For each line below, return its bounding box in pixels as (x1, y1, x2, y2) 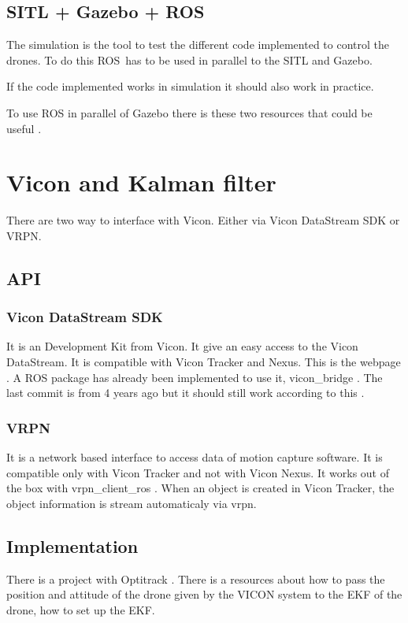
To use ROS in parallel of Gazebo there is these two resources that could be (6, 104, 373, 121)
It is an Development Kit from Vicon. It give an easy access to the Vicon (6, 338, 358, 354)
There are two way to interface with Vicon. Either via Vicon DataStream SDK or (6, 212, 400, 228)
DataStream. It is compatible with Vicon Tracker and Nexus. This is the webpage (6, 354, 401, 370)
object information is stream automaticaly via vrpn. (6, 495, 257, 511)
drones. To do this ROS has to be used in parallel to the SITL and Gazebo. (6, 51, 373, 68)
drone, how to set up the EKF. (6, 601, 155, 617)
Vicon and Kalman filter (6, 166, 276, 198)
